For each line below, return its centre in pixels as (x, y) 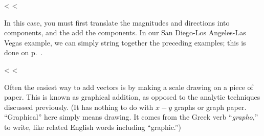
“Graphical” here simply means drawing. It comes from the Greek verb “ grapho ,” (131, 117)
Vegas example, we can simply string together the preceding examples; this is (125, 42)
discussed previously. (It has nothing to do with (79, 107)
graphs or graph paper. (210, 107)
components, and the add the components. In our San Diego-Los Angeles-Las (125, 32)
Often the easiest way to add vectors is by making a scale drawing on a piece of (129, 87)
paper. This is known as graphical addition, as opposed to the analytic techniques (132, 97)
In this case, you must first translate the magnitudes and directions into (117, 22)
